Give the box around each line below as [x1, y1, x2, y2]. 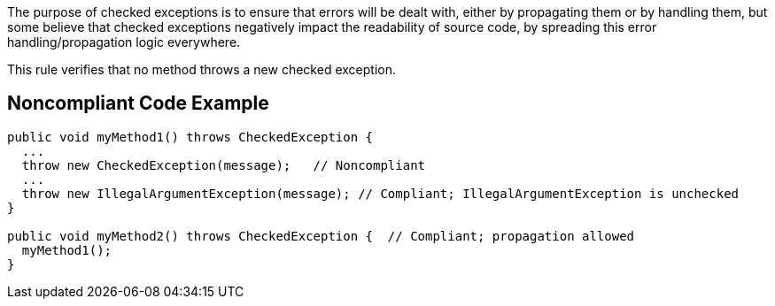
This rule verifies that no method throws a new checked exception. [7, 62, 396, 77]
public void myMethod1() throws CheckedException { [7, 129, 374, 144]
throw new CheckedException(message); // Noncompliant [21, 157, 426, 172]
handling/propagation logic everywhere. [7, 34, 241, 50]
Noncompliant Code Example [7, 92, 269, 115]
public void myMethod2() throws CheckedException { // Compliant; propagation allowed [7, 228, 635, 243]
